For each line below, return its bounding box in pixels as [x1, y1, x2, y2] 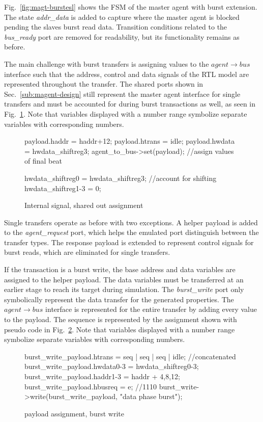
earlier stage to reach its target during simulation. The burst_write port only [4, 284, 244, 295]
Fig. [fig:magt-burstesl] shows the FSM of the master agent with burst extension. [4, 2, 257, 12]
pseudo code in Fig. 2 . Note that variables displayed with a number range [4, 324, 235, 334]
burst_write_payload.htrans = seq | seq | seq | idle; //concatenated [24, 351, 236, 361]
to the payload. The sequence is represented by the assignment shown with [4, 314, 237, 325]
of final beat [24, 155, 62, 166]
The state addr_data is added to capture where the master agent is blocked [4, 11, 240, 22]
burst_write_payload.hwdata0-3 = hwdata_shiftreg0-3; [24, 361, 199, 372]
